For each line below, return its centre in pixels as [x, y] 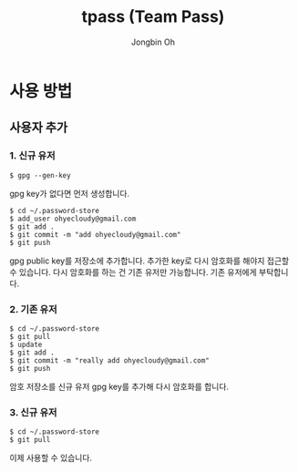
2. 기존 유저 [33, 309]
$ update [26, 344]
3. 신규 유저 [33, 412]
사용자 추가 [39, 128]
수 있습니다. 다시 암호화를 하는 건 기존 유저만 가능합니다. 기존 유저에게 [133, 272]
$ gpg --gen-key [40, 175]
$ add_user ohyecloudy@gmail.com [73, 219]
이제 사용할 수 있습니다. [51, 458]
